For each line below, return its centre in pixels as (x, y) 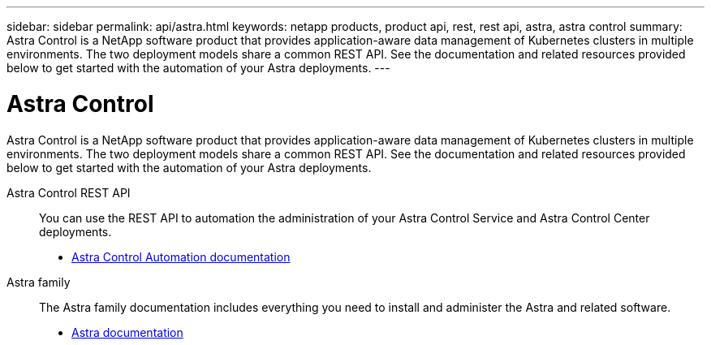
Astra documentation (127, 332)
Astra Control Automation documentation (181, 257)
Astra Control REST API (69, 192)
